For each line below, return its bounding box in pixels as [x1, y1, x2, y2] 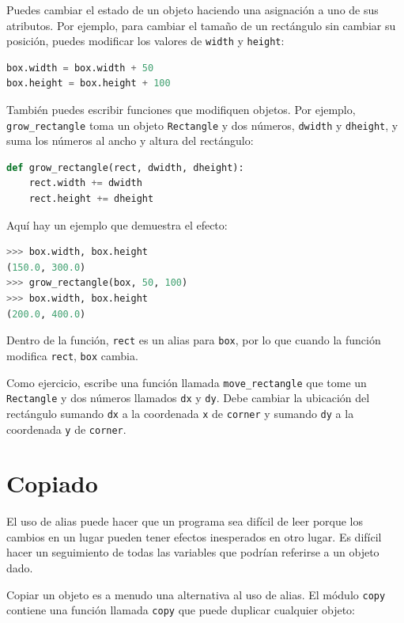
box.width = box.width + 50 [6, 62, 154, 74]
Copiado [6, 467, 98, 500]
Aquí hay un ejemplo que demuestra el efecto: [6, 216, 228, 233]
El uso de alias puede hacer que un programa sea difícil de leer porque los [6, 513, 364, 530]
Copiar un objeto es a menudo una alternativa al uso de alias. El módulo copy [6, 586, 386, 602]
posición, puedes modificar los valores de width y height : [6, 32, 285, 49]
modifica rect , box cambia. [6, 347, 138, 363]
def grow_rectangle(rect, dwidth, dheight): [6, 161, 244, 173]
